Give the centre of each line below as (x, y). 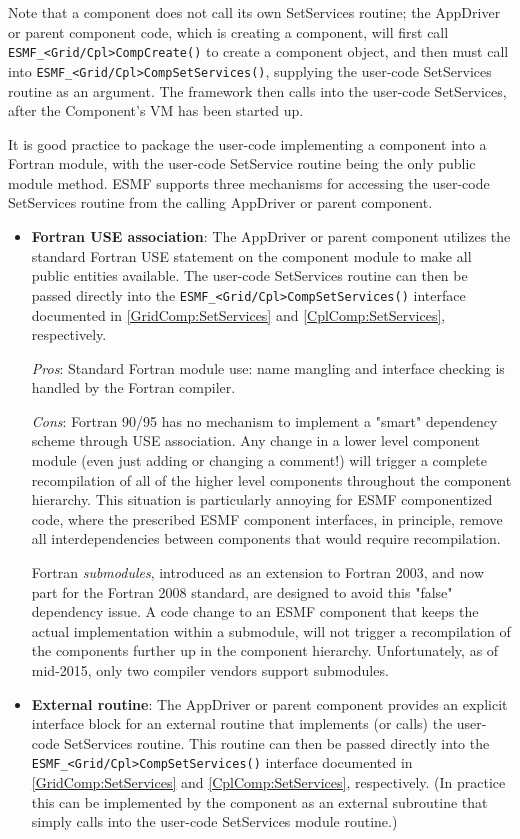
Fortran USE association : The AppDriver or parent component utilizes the (271, 236)
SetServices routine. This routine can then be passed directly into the (277, 742)
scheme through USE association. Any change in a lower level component (255, 440)
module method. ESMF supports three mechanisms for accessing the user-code (249, 182)
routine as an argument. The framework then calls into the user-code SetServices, (257, 90)
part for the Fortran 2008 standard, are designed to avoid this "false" (242, 591)
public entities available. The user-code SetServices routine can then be (249, 275)
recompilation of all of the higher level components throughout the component (271, 479)
